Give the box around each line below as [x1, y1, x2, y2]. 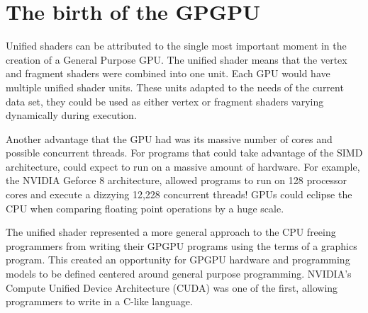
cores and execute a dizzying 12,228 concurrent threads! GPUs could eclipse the [6, 187, 352, 202]
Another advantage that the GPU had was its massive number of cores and [6, 131, 333, 146]
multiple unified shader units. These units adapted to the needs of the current [6, 79, 344, 94]
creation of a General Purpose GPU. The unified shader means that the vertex [6, 52, 347, 67]
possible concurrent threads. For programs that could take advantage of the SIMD [6, 145, 363, 160]
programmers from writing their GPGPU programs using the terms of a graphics [6, 238, 357, 253]
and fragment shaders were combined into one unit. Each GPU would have [6, 66, 330, 81]
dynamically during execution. [6, 108, 137, 123]
